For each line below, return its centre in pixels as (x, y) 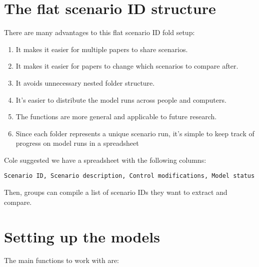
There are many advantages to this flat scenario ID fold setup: (99, 32)
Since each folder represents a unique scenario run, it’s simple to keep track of (135, 133)
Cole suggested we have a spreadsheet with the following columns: (105, 160)
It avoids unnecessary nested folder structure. (85, 82)
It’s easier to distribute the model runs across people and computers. (121, 99)
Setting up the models (82, 236)
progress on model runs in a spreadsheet (77, 143)
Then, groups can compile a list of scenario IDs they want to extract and (116, 192)
